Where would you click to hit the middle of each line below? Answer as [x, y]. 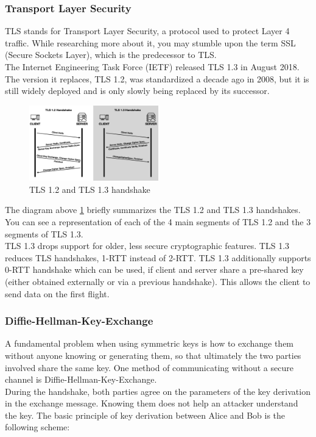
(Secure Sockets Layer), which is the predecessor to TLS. [111, 55]
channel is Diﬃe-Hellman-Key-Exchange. [81, 379]
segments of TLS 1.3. [44, 233]
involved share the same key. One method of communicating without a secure [149, 367]
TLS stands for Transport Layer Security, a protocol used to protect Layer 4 [147, 31]
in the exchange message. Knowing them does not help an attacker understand [152, 403]
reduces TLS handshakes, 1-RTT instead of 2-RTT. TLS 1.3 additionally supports [158, 257]
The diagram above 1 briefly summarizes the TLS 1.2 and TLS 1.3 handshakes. [153, 210]
